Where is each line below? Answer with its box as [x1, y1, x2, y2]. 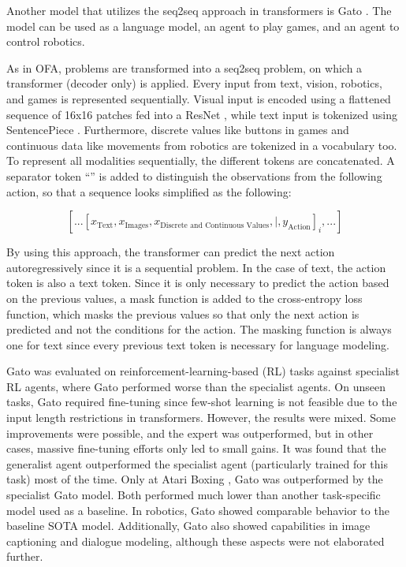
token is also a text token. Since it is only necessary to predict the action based [6, 274, 389, 291]
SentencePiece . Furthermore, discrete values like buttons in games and [6, 121, 349, 138]
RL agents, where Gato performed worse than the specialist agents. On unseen [6, 378, 386, 394]
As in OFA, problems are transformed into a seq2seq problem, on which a [6, 59, 363, 76]
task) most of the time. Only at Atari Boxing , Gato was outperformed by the [6, 471, 383, 487]
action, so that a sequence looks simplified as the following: [6, 183, 292, 200]
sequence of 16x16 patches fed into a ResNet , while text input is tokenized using [6, 106, 397, 122]
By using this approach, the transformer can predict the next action [6, 244, 335, 260]
